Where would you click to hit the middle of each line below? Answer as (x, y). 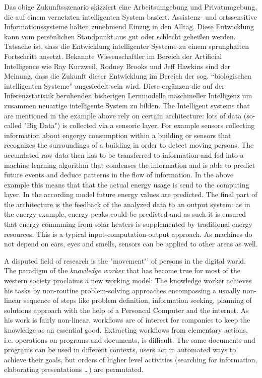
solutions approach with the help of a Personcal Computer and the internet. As (126, 310)
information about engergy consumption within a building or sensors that (118, 135)
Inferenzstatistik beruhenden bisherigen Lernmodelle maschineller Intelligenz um (128, 96)
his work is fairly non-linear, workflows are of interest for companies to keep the (127, 320)
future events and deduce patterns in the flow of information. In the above (119, 175)
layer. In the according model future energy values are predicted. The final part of (131, 194)
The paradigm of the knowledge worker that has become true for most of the (122, 270)
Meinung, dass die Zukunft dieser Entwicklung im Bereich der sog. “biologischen (128, 76)
